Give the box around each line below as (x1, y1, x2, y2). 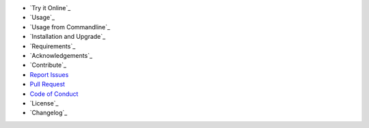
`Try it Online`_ (29, 4, 71, 12)
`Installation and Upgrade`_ (29, 33, 106, 41)
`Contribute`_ (29, 61, 67, 69)
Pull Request (29, 80, 65, 89)
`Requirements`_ (29, 42, 76, 50)
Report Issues (29, 70, 69, 78)
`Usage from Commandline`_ (29, 22, 111, 31)
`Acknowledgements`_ (29, 51, 93, 59)
